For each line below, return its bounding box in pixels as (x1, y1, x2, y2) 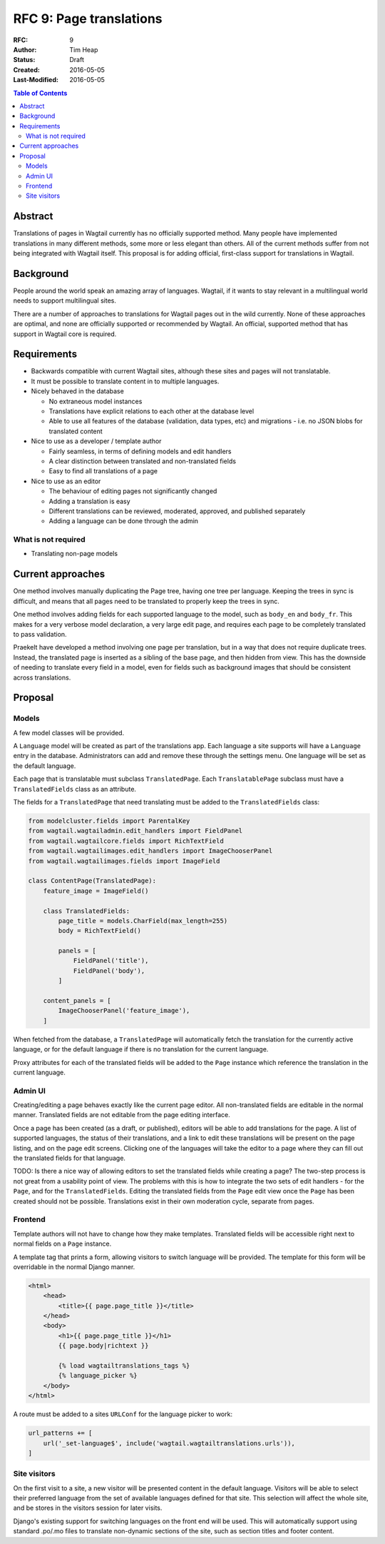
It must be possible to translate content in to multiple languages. (31, 377, 220, 385)
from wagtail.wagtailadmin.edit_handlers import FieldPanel (28, 827, 243, 835)
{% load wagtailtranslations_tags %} (58, 1362, 190, 1370)
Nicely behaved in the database (31, 387, 124, 395)
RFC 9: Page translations (13, 11, 163, 26)
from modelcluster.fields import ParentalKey (28, 817, 190, 824)
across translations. (13, 673, 71, 682)
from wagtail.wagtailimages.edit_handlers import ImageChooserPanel (28, 847, 273, 855)
